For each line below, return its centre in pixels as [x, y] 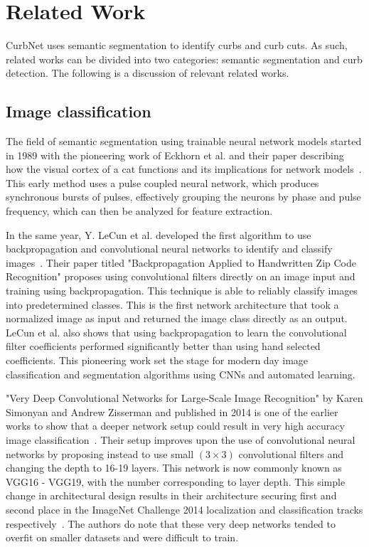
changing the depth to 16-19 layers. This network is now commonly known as [174, 468]
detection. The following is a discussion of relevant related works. [148, 73]
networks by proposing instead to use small [100, 453]
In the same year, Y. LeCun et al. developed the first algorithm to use [159, 234]
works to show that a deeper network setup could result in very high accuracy [175, 426]
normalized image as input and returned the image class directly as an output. [177, 318]
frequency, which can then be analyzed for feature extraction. [139, 211]
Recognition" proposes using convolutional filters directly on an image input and [181, 276]
